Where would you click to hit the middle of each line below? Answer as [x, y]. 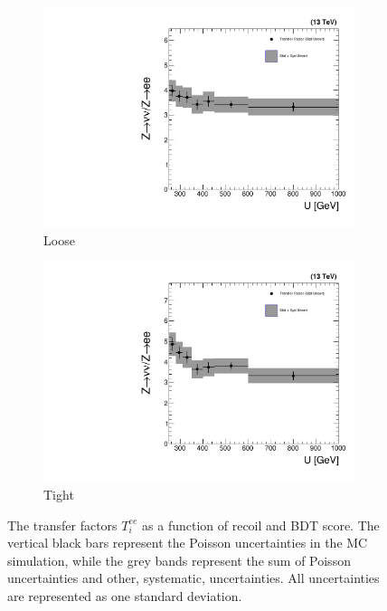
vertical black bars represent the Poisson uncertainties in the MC [188, 543]
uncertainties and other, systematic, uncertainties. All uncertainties [193, 578]
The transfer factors [62, 525]
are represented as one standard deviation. [125, 595]
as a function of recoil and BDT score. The [261, 525]
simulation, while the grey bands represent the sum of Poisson [179, 560]
